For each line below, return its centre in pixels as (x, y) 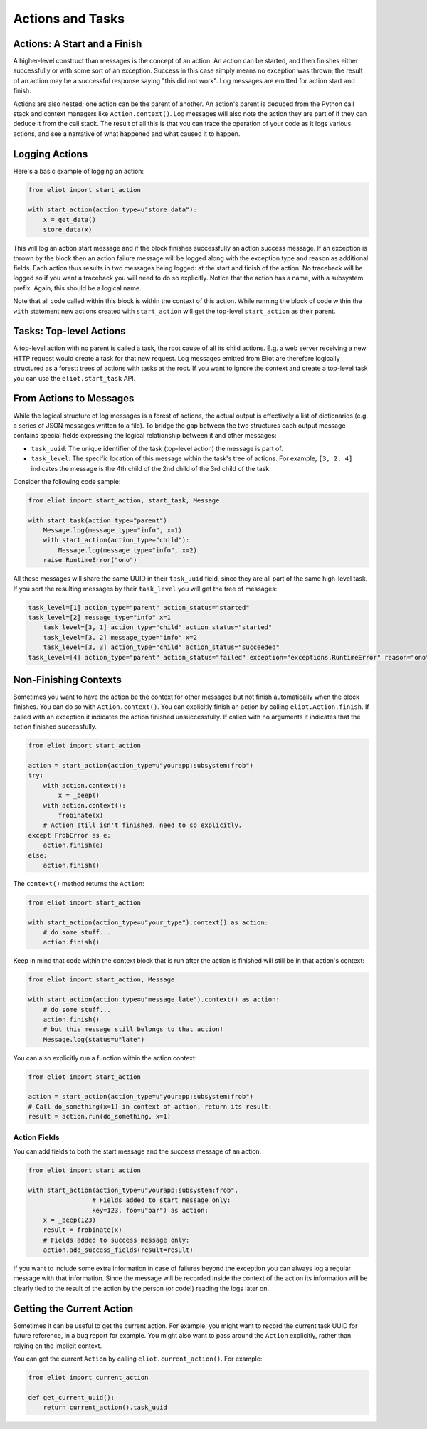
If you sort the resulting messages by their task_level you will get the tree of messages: (145, 589)
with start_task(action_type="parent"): (99, 520)
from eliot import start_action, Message (101, 980)
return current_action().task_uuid (105, 1408)
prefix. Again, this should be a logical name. (77, 288)
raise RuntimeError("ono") (90, 560)
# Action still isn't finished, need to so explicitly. (143, 825)
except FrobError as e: (70, 835)
